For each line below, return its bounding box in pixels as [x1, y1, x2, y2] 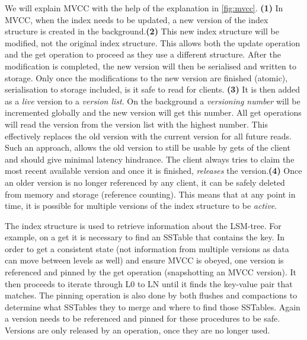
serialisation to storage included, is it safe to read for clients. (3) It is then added [5, 83, 300, 96]
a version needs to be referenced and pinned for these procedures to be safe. [5, 312, 280, 325]
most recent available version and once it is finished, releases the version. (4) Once [5, 164, 302, 177]
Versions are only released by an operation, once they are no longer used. [5, 324, 270, 336]
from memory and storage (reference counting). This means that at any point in [5, 188, 296, 200]
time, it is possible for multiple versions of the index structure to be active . [5, 199, 277, 212]
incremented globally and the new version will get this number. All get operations [5, 106, 302, 119]
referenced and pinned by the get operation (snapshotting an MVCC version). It [5, 266, 296, 278]
